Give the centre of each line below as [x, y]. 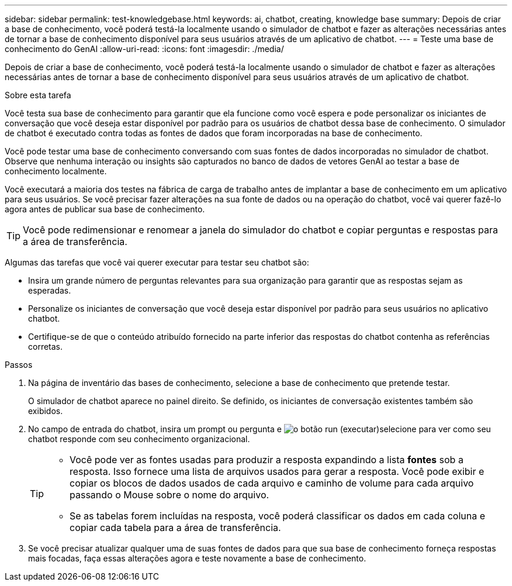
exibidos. [46, 411]
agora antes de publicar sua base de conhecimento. [105, 209]
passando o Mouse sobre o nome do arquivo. [169, 495]
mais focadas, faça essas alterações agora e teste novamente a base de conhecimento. [197, 558]
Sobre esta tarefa [38, 95]
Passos [19, 365]
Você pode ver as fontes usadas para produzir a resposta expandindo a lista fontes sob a [267, 460]
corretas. [46, 347]
